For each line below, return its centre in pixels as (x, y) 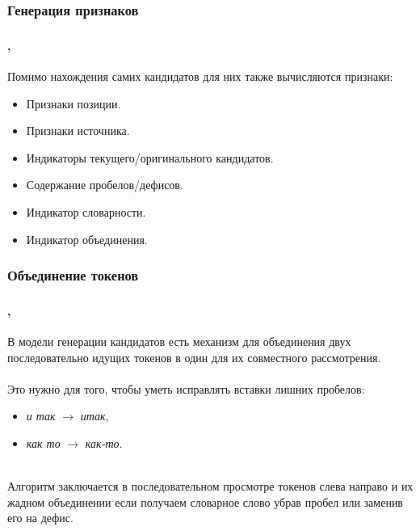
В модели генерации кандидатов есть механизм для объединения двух (179, 341)
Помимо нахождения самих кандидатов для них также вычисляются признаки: (200, 76)
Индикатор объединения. (87, 239)
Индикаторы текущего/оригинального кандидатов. (150, 157)
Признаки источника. (78, 131)
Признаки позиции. (73, 103)
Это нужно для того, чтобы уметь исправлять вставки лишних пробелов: (186, 388)
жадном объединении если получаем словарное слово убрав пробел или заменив (205, 501)
